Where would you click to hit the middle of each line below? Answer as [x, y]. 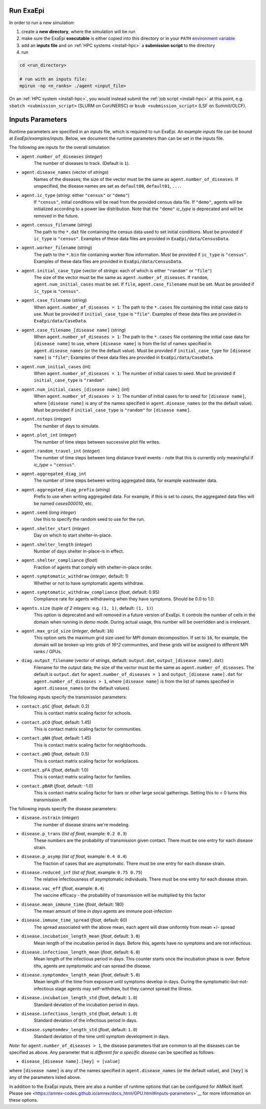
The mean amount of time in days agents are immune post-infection [103, 911]
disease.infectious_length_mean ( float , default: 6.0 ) [81, 952]
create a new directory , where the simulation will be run [78, 32]
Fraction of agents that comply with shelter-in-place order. [93, 567]
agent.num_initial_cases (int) [56, 366]
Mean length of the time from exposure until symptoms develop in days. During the [118, 982]
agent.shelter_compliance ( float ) [60, 560]
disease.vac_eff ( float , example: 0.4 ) [63, 888]
